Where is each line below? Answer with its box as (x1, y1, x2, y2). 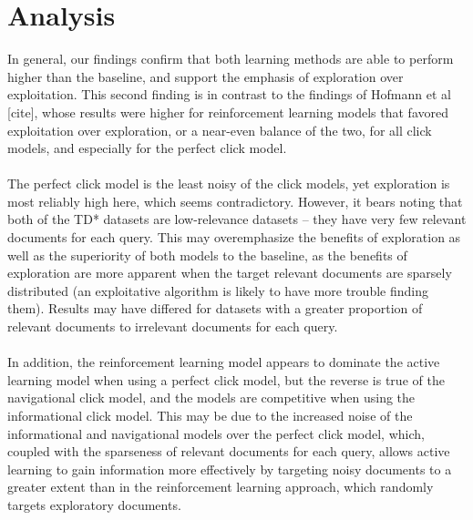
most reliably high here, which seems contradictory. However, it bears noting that (7, 191, 463, 210)
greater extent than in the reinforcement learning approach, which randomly (7, 477, 434, 496)
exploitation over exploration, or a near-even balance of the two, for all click (7, 120, 432, 139)
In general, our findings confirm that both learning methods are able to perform (7, 49, 454, 68)
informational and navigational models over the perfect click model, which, (7, 423, 425, 443)
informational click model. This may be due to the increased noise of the (7, 406, 413, 424)
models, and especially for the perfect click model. (7, 138, 287, 158)
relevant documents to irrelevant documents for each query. (7, 317, 338, 336)
